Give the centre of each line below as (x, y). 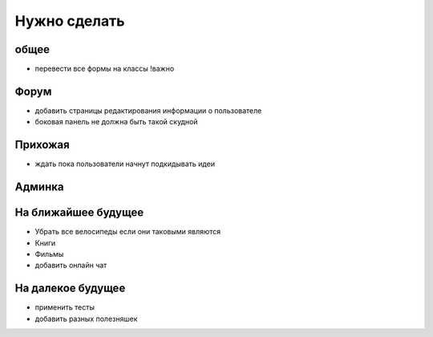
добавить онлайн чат (71, 266)
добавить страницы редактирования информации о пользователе (148, 110)
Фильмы (49, 254)
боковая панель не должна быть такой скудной (116, 122)
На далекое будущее (70, 288)
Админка (39, 187)
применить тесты (65, 307)
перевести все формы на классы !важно (105, 69)
